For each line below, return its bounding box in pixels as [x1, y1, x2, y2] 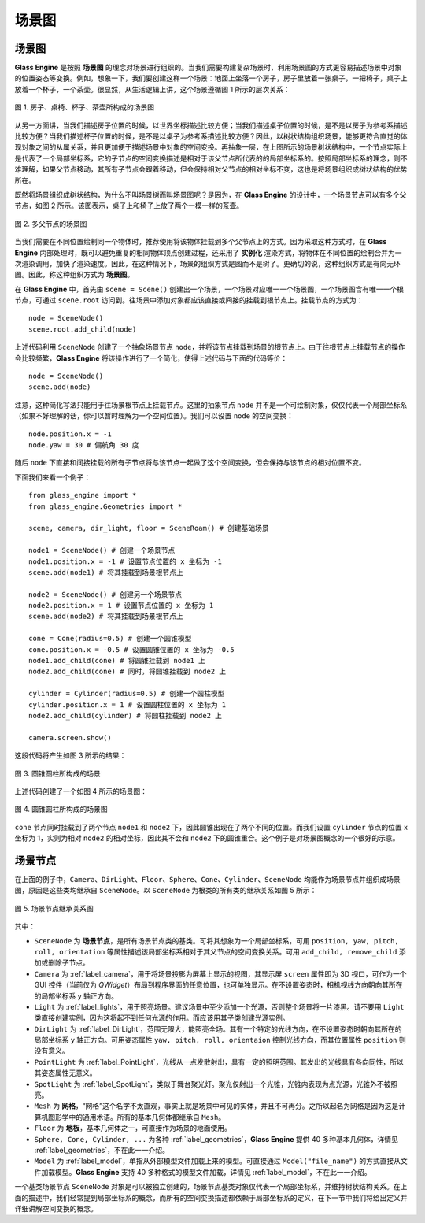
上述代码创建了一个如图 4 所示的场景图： [14, 786, 147, 795]
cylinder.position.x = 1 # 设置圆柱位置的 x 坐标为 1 [28, 700, 227, 709]
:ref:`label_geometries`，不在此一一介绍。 [34, 1146, 169, 1154]
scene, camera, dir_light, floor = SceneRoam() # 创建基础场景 [28, 524, 269, 533]
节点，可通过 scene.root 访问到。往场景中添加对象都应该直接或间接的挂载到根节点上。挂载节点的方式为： [14, 295, 364, 305]
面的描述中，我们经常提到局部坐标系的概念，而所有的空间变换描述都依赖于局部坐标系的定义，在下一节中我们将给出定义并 [14, 1193, 408, 1203]
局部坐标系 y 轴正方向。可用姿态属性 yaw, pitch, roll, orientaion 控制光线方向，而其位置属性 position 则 [34, 1036, 406, 1045]
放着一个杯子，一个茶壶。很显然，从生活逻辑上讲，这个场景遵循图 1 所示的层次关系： [14, 84, 290, 94]
